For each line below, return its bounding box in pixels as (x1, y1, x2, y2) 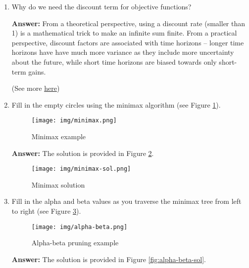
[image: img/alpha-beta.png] (31, 223, 128, 230)
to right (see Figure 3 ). (11, 206, 81, 216)
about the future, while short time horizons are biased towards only (11, 56, 217, 67)
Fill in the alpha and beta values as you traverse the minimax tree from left (11, 196, 242, 206)
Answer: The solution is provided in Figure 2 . (11, 148, 154, 158)
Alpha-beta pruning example (31, 237, 119, 248)
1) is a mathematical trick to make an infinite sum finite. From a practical (11, 28, 237, 38)
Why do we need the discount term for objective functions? (11, 1, 192, 11)
